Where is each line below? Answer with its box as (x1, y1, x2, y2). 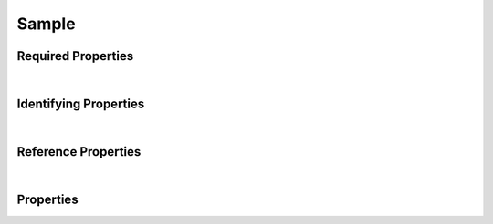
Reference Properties (16, 144, 142, 159)
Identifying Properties (16, 96, 145, 111)
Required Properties (16, 48, 134, 64)
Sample (16, 14, 77, 34)
